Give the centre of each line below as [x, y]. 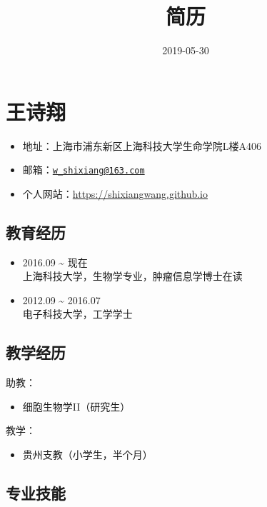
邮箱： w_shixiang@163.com [84, 170]
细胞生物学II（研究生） [76, 406]
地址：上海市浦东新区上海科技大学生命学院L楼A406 [142, 145]
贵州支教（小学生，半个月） [87, 455]
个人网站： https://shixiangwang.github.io [115, 193]
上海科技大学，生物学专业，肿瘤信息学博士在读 [132, 276]
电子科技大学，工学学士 [77, 314]
